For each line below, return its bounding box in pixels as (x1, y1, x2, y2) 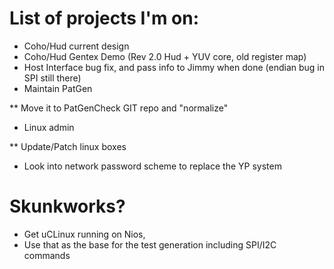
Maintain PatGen (23, 82, 93, 94)
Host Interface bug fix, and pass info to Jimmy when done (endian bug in (23, 61, 325, 73)
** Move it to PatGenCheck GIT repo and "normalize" (9, 102, 229, 114)
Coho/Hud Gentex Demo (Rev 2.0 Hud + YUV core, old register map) (23, 50, 307, 62)
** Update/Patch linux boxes (9, 140, 127, 152)
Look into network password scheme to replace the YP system (23, 160, 282, 172)
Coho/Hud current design (23, 40, 130, 52)
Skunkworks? (9, 195, 126, 218)
